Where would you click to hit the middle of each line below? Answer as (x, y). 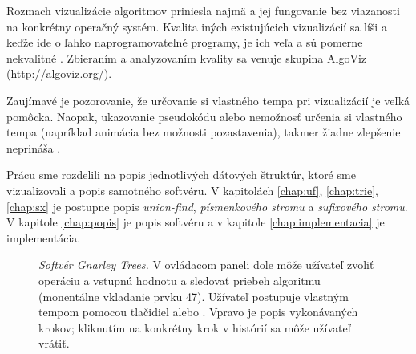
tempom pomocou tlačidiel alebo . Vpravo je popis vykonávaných (198, 312)
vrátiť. (54, 343)
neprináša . (34, 147)
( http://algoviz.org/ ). (59, 73)
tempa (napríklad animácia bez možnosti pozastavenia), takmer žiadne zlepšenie (204, 132)
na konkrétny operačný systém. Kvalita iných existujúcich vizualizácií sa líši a (197, 26)
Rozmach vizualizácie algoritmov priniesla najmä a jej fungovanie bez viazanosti (203, 10)
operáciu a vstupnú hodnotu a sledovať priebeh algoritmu (180, 280)
